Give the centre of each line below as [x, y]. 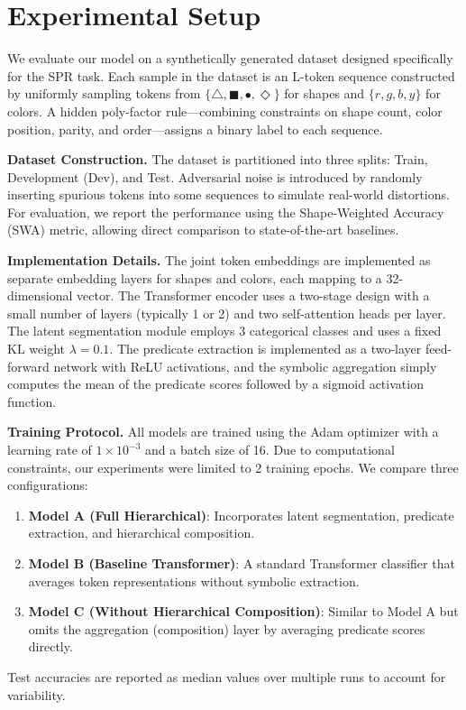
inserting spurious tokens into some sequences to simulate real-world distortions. [228, 194]
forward [28, 366]
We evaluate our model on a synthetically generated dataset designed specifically [230, 58]
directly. [50, 646]
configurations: [48, 485]
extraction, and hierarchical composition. [142, 533]
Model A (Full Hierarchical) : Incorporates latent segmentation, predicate [241, 515]
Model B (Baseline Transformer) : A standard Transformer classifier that [242, 562]
